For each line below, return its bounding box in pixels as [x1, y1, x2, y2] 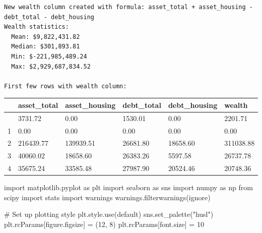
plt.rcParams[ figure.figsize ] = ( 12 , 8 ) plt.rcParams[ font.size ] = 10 [4, 218, 204, 229]
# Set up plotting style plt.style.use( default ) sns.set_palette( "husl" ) [4, 209, 214, 219]
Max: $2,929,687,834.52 [11, 63, 91, 70]
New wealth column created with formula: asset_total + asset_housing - [4, 4, 253, 11]
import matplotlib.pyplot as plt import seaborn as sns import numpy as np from [4, 182, 253, 193]
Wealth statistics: [4, 23, 69, 31]
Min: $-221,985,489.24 [11, 52, 87, 60]
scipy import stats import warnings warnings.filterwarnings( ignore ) [4, 192, 211, 202]
